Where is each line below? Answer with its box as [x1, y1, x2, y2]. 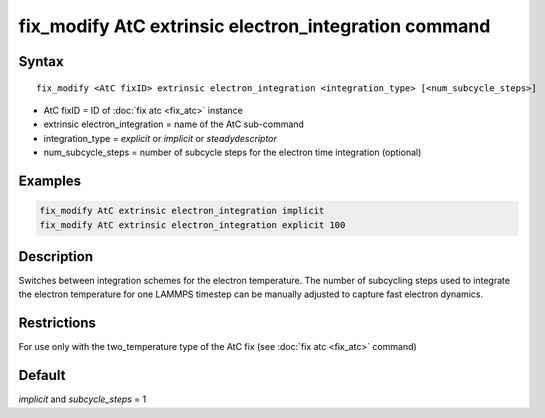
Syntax [18, 53, 64, 70]
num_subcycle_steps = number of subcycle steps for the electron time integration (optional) [43, 146, 422, 159]
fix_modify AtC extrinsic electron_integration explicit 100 [39, 219, 346, 230]
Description [18, 248, 94, 265]
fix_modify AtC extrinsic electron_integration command [18, 15, 491, 37]
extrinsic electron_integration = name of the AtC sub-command [43, 118, 305, 130]
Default [18, 367, 66, 384]
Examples [18, 172, 82, 189]
